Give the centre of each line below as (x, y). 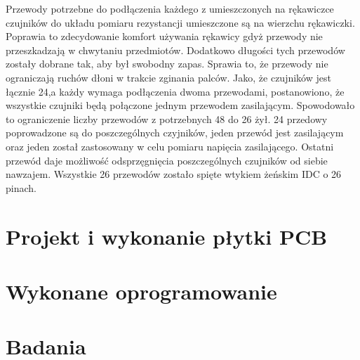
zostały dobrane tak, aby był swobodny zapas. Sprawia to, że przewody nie (167, 64)
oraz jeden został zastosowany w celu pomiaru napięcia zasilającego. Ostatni (170, 146)
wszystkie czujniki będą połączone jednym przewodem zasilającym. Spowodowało (180, 105)
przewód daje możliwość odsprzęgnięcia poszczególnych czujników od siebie (167, 160)
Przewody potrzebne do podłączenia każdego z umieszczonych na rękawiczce (170, 8)
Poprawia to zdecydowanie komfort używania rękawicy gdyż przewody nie (164, 36)
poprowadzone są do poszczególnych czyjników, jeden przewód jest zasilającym (175, 133)
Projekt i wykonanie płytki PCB (167, 236)
